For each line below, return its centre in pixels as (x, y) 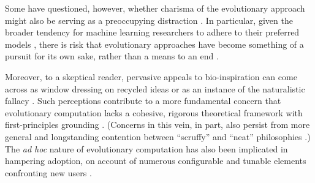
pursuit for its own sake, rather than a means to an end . (112, 56)
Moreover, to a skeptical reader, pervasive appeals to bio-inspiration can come (151, 76)
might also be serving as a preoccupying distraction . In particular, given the (149, 20)
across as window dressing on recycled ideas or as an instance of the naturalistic (155, 88)
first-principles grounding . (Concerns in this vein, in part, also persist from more (157, 125)
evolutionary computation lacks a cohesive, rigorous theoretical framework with (154, 112)
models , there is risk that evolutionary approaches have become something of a (154, 44)
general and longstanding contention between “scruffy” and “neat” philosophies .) (158, 136)
